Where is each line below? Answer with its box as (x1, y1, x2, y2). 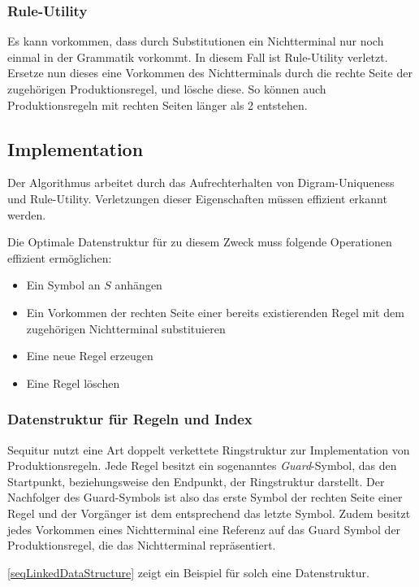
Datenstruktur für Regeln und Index (7, 409, 253, 429)
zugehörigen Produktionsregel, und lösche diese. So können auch (7, 80, 326, 97)
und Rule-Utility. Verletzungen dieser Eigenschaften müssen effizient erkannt (7, 189, 387, 207)
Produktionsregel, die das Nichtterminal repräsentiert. (7, 537, 276, 554)
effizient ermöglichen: (7, 249, 112, 266)
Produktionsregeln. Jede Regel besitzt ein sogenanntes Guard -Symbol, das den (7, 457, 397, 474)
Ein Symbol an (26, 276, 101, 293)
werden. (7, 206, 46, 223)
